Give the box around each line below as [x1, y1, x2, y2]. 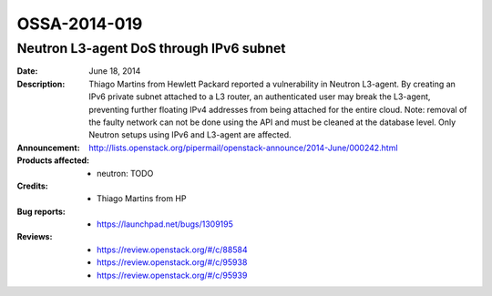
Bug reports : [16, 206, 66, 217]
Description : [16, 78, 66, 89]
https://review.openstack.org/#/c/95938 [97, 257, 248, 268]
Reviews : [16, 231, 53, 242]
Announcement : [16, 142, 81, 153]
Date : [16, 66, 38, 77]
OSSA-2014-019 [16, 14, 143, 34]
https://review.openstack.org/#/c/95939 [97, 270, 248, 281]
